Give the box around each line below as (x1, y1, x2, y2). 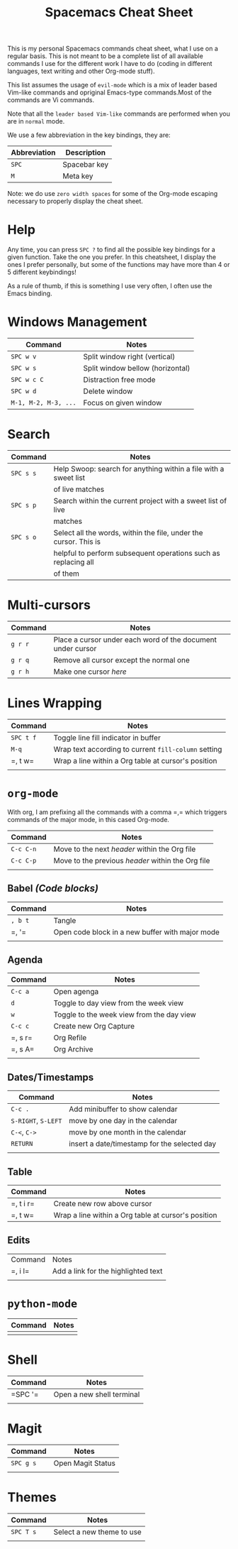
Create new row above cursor (53, 1199, 152, 1209)
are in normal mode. (7, 117, 65, 126)
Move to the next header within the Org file (53, 844, 196, 854)
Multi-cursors (7, 597, 91, 613)
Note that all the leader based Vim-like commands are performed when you (7, 109, 230, 118)
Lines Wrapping (7, 695, 103, 711)
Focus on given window (83, 398, 162, 408)
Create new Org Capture (53, 1022, 135, 1031)
